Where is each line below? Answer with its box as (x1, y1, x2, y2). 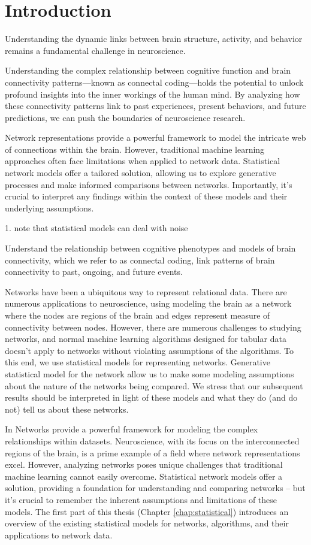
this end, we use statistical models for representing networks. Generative (5, 356, 270, 368)
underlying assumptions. (5, 201, 94, 214)
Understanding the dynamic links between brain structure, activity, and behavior (5, 32, 303, 45)
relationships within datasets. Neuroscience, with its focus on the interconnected (5, 434, 300, 447)
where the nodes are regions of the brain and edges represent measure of (5, 309, 270, 321)
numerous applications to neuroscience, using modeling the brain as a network (5, 297, 292, 310)
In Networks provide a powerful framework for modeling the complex (5, 423, 258, 435)
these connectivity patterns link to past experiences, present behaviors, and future (5, 99, 306, 112)
